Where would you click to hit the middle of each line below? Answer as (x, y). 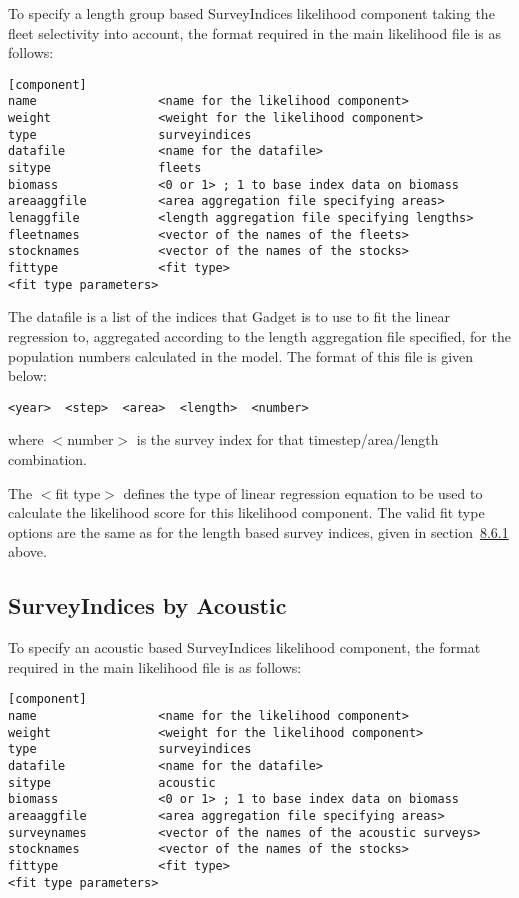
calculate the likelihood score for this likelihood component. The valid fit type (246, 512)
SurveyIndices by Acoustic (147, 605)
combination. (47, 458)
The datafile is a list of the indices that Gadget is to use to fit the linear (229, 316)
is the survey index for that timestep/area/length (287, 439)
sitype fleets (105, 168)
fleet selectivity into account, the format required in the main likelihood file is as (255, 32)
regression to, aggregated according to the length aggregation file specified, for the (259, 335)
